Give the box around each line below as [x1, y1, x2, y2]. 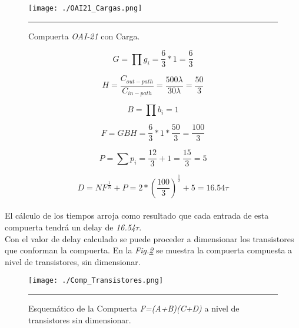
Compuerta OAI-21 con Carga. [28, 29, 140, 42]
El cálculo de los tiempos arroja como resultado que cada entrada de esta [5, 209, 269, 222]
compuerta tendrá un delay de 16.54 [5, 220, 136, 233]
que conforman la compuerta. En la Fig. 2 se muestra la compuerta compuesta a [5, 244, 293, 256]
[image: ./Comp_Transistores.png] [28, 276, 164, 285]
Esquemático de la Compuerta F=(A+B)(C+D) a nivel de [28, 302, 240, 314]
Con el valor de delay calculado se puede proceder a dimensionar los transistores [5, 232, 294, 245]
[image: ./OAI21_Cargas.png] [28, 4, 142, 12]
